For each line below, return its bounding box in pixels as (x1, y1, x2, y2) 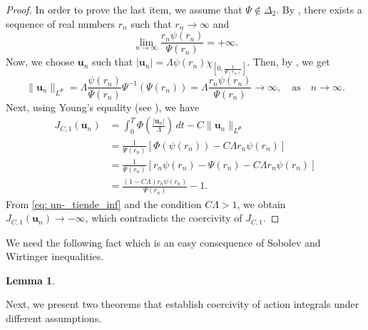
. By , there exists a (276, 2, 362, 16)
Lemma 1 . (6, 272, 56, 287)
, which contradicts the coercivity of (85, 210, 242, 225)
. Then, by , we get (247, 54, 330, 69)
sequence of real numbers (6, 16, 116, 31)
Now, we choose (6, 54, 75, 69)
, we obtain (237, 196, 286, 211)
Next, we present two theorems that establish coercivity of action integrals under (6, 297, 359, 311)
